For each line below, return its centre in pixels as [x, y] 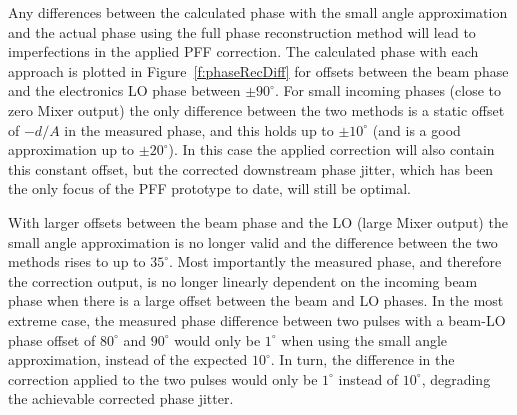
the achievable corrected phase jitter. [121, 398]
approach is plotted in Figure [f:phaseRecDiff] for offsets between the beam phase [258, 70]
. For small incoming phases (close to [387, 90]
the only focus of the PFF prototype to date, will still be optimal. [209, 188]
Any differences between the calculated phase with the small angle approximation [258, 12]
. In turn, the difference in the [362, 359]
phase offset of [52, 339]
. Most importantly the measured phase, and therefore [335, 261]
